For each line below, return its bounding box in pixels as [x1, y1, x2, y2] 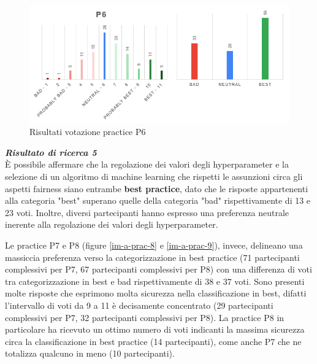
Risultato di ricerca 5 [5, 145, 97, 158]
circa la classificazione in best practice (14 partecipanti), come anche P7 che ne [5, 335, 302, 347]
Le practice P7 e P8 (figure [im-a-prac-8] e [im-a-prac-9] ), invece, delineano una [5, 238, 303, 251]
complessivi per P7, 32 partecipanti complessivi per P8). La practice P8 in [5, 311, 285, 323]
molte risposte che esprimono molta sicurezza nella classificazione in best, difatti [5, 287, 307, 300]
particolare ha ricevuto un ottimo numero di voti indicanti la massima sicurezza [5, 323, 305, 336]
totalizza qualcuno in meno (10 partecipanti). [5, 347, 175, 360]
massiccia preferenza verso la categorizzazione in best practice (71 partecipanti [5, 250, 300, 263]
